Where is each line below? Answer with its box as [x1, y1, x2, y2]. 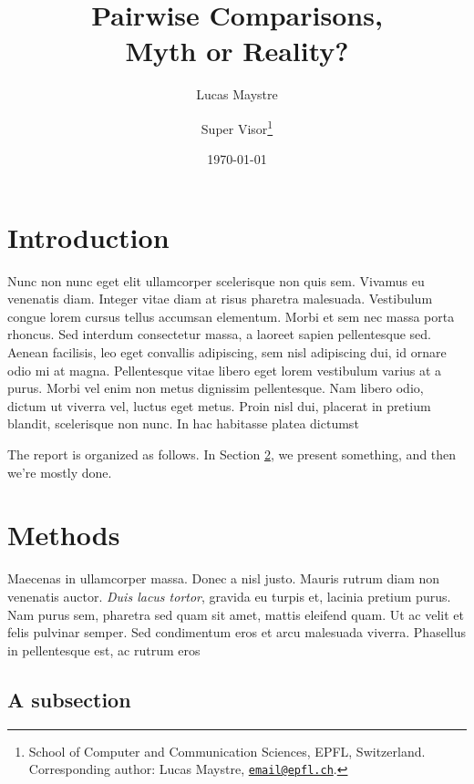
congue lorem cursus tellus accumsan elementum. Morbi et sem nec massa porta [7, 306, 455, 325]
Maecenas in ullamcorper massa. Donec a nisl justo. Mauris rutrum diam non [7, 569, 440, 588]
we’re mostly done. [7, 462, 112, 481]
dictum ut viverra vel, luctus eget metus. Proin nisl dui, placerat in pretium [7, 396, 431, 415]
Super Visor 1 [201, 116, 273, 138]
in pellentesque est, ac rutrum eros [7, 640, 201, 659]
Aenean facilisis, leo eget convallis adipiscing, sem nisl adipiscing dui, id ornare [7, 343, 447, 362]
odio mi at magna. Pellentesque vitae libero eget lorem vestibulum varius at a [7, 360, 442, 379]
